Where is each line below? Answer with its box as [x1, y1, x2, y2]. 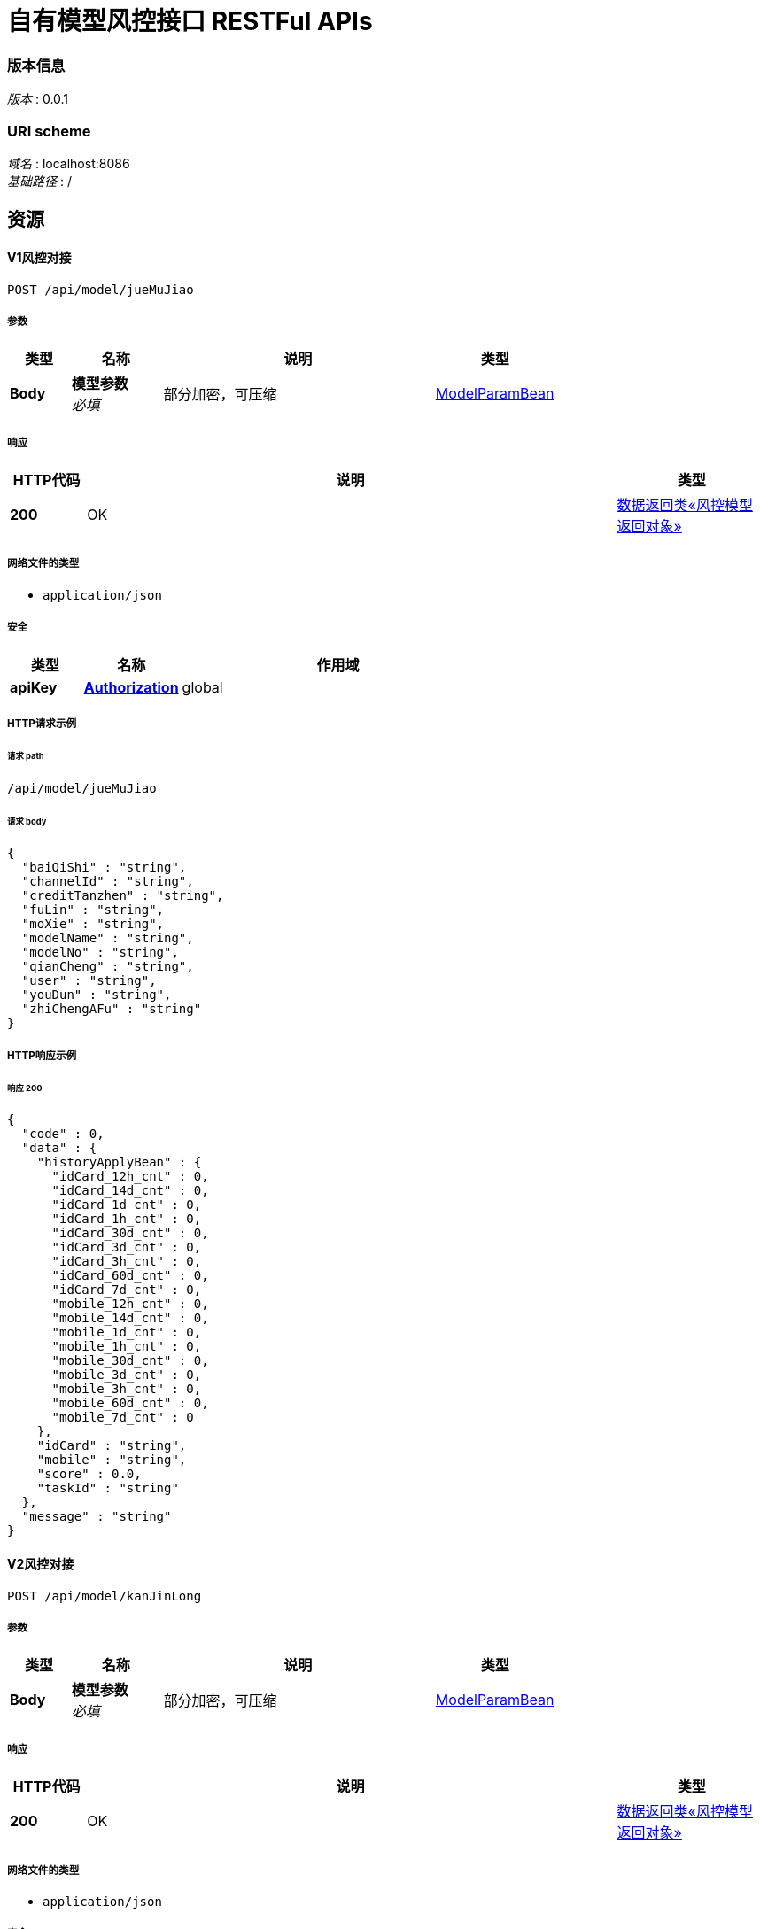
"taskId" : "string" [36, 1481, 179, 1496]
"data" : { [21, 1141, 97, 1156]
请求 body [7, 816, 47, 826]
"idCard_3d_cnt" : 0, [51, 1240, 202, 1255]
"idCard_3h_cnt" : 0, [51, 1254, 202, 1269]
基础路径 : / [7, 173, 72, 189]
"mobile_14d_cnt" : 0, [51, 1311, 209, 1326]
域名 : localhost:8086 [7, 155, 130, 171]
